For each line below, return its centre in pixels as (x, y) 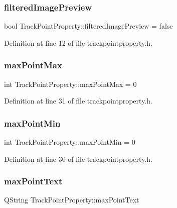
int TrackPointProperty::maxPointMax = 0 (70, 84)
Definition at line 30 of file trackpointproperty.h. (78, 159)
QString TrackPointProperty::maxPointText (72, 200)
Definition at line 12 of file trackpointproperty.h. (78, 42)
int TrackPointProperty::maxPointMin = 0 (70, 142)
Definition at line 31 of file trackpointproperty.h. (78, 101)
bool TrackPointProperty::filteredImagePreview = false (88, 26)
